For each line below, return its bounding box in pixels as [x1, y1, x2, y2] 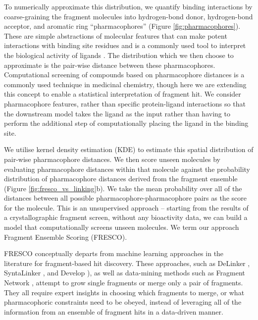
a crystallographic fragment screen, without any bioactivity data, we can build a [4, 212, 248, 222]
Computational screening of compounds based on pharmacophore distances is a [4, 69, 245, 80]
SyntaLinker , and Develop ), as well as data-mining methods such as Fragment [4, 267, 245, 278]
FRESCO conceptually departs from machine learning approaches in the [4, 248, 224, 259]
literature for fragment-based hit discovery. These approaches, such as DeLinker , [4, 258, 250, 268]
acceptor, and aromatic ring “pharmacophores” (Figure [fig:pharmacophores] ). [4, 21, 241, 31]
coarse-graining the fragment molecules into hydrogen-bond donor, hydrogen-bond [4, 11, 253, 21]
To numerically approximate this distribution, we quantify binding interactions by [4, 1, 253, 11]
